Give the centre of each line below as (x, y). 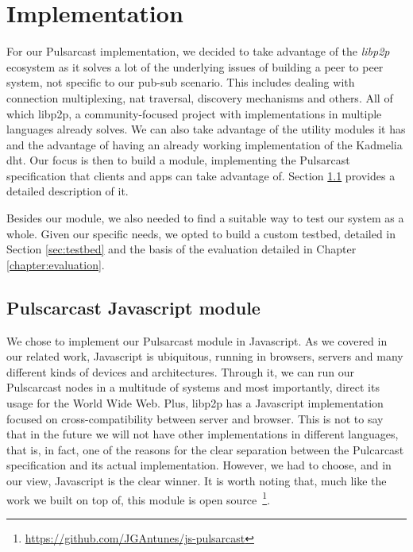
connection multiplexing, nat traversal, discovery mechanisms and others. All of (200, 97)
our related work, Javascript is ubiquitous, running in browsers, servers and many (205, 356)
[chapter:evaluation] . (56, 264)
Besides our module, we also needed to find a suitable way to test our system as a (205, 218)
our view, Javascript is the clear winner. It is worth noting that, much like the (197, 480)
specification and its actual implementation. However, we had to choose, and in (199, 465)
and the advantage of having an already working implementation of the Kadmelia (205, 144)
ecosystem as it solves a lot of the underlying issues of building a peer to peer (195, 66)
